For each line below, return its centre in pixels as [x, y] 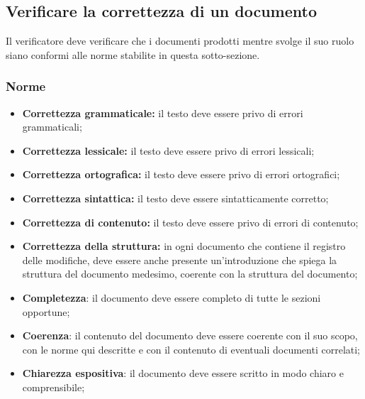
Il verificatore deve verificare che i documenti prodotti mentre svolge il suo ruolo [180, 41]
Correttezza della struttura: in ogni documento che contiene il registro [184, 246]
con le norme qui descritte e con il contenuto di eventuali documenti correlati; [191, 349]
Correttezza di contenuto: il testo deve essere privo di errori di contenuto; [190, 222]
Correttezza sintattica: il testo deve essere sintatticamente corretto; [175, 198]
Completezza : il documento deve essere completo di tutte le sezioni [172, 297]
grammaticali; [52, 127]
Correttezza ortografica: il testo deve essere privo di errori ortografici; [181, 174]
